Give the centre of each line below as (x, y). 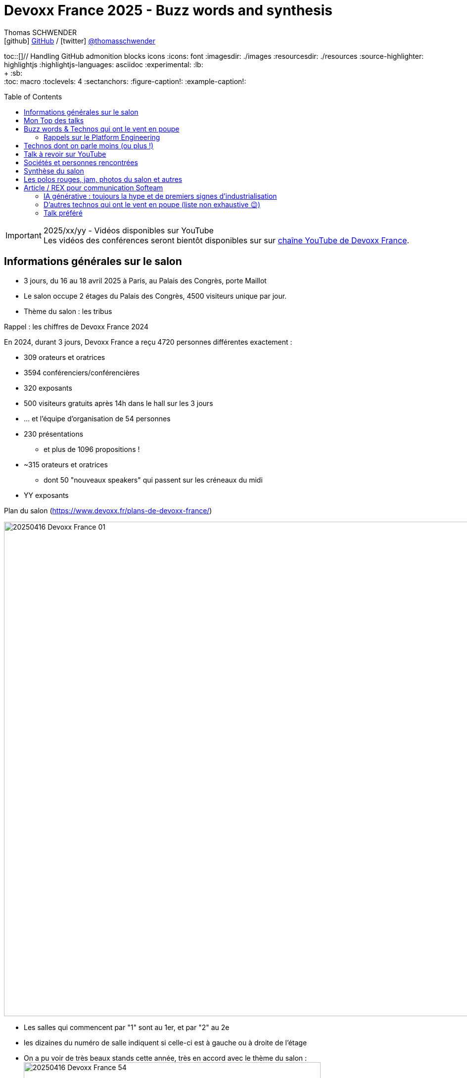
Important (23, 235)
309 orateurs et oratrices (65, 357)
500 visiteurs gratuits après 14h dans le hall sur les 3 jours (118, 403)
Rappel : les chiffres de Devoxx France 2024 (76, 326)
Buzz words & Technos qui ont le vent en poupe (102, 129)
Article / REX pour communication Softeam (93, 187)
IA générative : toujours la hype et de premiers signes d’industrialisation (160, 196)
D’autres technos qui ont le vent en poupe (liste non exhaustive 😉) (152, 204)
